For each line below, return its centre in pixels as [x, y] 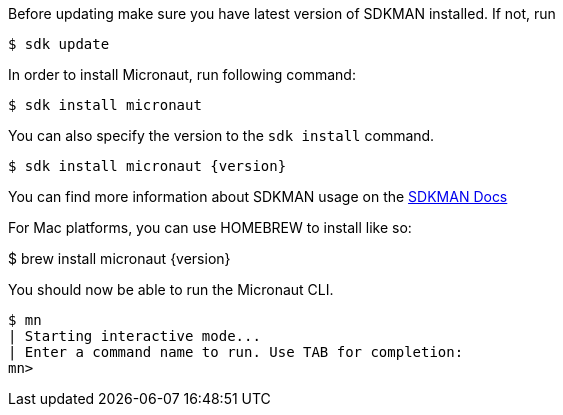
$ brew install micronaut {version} [119, 258]
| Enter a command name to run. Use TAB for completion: [236, 352]
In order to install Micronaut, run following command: [182, 74]
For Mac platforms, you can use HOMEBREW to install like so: [210, 227]
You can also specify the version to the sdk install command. [221, 135]
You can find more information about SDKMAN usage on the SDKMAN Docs [258, 196]
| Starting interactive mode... [134, 336]
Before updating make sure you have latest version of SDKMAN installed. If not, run [282, 13]
